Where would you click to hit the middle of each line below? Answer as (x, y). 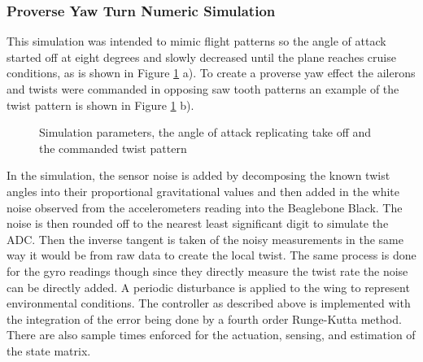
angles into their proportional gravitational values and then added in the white (203, 191)
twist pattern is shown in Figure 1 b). (100, 105)
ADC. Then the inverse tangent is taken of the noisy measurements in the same (205, 239)
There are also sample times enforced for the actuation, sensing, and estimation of (211, 335)
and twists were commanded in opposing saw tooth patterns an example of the (203, 89)
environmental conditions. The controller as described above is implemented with (209, 303)
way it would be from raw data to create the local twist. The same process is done (211, 255)
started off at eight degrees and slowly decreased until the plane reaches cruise (201, 57)
